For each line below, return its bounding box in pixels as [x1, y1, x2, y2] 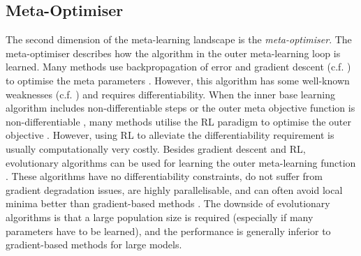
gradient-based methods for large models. [6, 237, 182, 252]
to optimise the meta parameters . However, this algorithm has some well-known [6, 73, 350, 87]
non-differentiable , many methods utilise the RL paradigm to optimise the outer [6, 114, 352, 128]
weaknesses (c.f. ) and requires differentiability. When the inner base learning [6, 86, 335, 101]
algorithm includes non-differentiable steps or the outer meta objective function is [6, 100, 355, 115]
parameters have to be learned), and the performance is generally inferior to [6, 223, 331, 238]
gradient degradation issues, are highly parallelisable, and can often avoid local [6, 182, 343, 197]
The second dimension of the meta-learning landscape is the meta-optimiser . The [6, 32, 352, 47]
